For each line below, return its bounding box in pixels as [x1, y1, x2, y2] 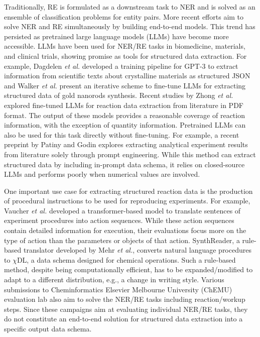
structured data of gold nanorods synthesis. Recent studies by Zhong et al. [4, 90, 233, 100]
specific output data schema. [4, 323, 92, 333]
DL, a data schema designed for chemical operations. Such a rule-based [17, 254, 236, 265]
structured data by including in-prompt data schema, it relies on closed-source [4, 159, 245, 169]
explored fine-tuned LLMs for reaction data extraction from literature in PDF [4, 99, 243, 110]
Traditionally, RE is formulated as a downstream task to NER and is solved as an [4, 2, 255, 12]
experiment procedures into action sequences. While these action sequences [4, 215, 234, 226]
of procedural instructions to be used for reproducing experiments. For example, [4, 195, 250, 206]
